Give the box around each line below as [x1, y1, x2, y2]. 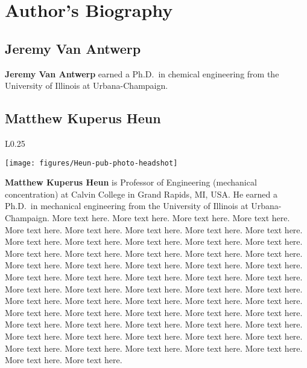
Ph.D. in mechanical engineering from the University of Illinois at [5, 199, 248, 212]
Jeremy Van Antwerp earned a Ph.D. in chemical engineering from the [5, 67, 279, 80]
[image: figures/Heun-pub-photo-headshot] [5, 158, 178, 167]
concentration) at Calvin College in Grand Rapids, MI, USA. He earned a [5, 187, 278, 200]
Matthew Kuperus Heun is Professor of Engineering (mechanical [5, 176, 257, 189]
